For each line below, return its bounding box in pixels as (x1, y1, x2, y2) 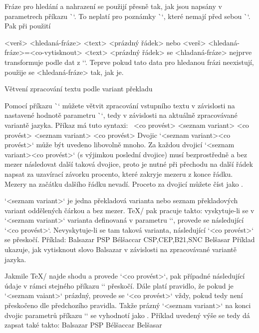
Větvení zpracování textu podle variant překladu (4, 83, 153, 94)
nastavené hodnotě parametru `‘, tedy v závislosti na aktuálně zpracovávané (4, 110, 238, 120)
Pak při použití (4, 20, 51, 31)
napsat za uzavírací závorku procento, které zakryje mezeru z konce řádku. (4, 168, 233, 179)
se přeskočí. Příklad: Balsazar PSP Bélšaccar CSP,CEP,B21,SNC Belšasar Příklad (4, 234, 255, 245)
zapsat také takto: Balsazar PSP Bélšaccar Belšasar (4, 320, 162, 330)
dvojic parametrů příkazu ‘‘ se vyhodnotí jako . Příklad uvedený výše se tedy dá (4, 310, 250, 320)
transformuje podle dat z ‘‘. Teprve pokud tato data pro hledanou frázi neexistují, (4, 56, 254, 67)
